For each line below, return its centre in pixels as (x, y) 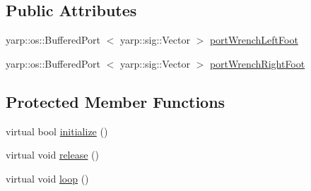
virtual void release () (53, 155)
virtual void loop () (47, 178)
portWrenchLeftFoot (254, 40)
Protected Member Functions (116, 101)
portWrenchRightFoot (257, 63)
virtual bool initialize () (57, 131)
